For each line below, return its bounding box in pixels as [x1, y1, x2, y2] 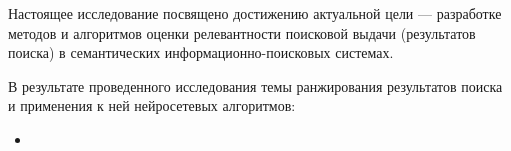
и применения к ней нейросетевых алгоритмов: [8, 95, 296, 116]
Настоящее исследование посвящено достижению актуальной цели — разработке [8, 3, 502, 23]
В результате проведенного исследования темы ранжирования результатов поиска [8, 75, 503, 96]
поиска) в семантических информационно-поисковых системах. [8, 42, 394, 63]
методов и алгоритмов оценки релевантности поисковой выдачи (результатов [8, 22, 476, 43]
